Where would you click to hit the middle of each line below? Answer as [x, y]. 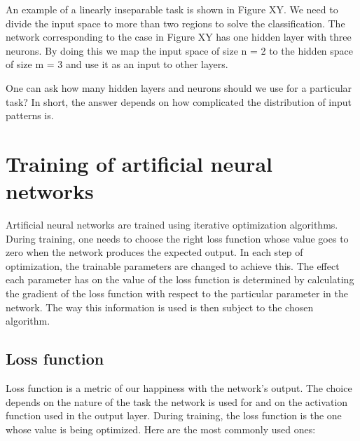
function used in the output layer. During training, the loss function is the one [174, 415]
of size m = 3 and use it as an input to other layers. [117, 64]
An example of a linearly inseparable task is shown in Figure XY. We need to [172, 9]
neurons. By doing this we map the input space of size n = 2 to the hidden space [180, 50]
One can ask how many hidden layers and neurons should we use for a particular [179, 87]
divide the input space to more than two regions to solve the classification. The [175, 23]
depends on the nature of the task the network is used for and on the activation [177, 401]
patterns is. [30, 115]
